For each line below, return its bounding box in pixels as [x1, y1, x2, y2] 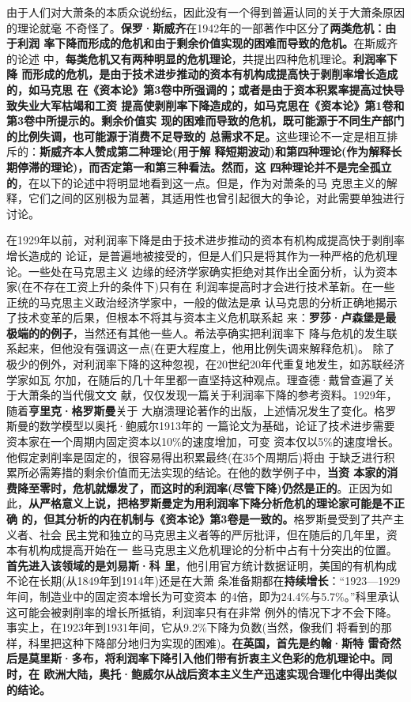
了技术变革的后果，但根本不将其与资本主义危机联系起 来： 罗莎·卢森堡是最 [6, 309, 397, 326]
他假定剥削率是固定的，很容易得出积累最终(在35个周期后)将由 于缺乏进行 [6, 448, 384, 465]
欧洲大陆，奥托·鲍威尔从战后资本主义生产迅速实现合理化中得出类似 [43, 665, 397, 681]
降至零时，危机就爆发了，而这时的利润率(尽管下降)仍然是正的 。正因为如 [17, 479, 393, 496]
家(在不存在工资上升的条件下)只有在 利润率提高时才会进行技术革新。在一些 [6, 278, 395, 295]
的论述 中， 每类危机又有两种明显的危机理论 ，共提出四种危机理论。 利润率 [6, 50, 386, 66]
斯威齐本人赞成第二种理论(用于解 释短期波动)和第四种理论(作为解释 [40, 143, 391, 160]
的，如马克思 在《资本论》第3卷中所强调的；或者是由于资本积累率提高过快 [6, 81, 394, 97]
